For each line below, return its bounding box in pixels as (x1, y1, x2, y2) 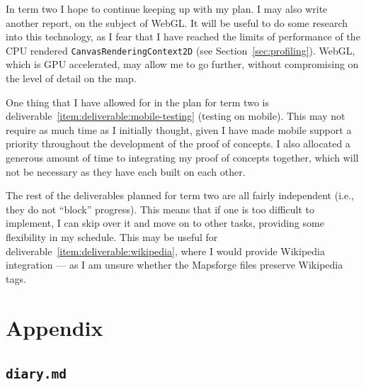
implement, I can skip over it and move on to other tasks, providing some (6, 215, 324, 230)
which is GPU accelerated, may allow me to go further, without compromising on (6, 57, 359, 72)
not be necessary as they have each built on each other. (6, 164, 246, 179)
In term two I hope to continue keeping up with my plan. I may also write (6, 1, 328, 16)
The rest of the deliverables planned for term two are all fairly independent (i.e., (6, 188, 354, 203)
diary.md (6, 366, 67, 382)
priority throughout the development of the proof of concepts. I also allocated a (6, 136, 350, 151)
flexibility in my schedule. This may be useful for (6, 229, 218, 244)
